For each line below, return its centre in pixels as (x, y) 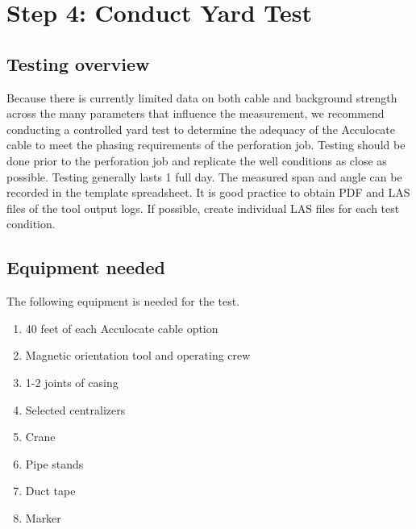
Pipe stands (54, 463)
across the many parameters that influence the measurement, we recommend (196, 113)
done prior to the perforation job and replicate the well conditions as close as (197, 160)
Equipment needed (86, 267)
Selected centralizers (75, 409)
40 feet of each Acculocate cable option (122, 328)
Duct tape (50, 491)
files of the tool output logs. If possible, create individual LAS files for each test (203, 208)
